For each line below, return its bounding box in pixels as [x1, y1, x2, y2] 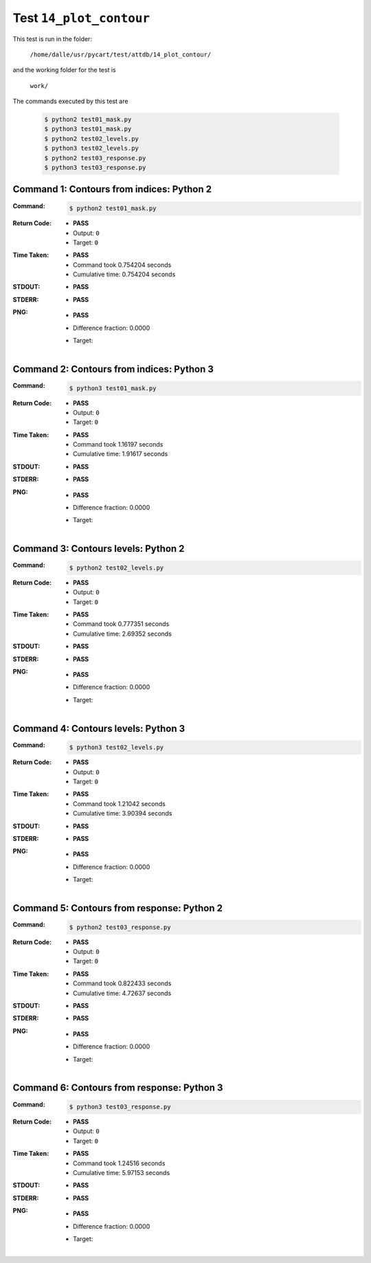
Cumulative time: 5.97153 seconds [73, 1169, 170, 1177]
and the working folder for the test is [12, 66, 116, 74]
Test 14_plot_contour [12, 10, 150, 25]
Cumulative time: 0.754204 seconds [73, 270, 176, 278]
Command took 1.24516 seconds [73, 1159, 166, 1167]
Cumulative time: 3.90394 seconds [73, 809, 172, 818]
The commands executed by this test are [12, 97, 128, 106]
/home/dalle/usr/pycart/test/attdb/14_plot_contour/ [30, 50, 212, 58]
